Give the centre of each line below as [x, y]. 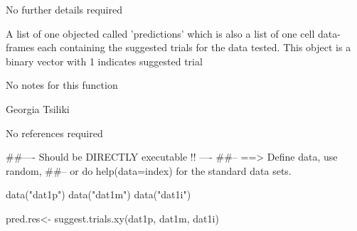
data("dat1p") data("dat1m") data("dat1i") [98, 194]
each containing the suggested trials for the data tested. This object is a [194, 47]
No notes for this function [62, 85]
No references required [54, 133]
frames [20, 47]
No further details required [64, 9]
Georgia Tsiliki [38, 108]
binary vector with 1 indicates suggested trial [104, 61]
